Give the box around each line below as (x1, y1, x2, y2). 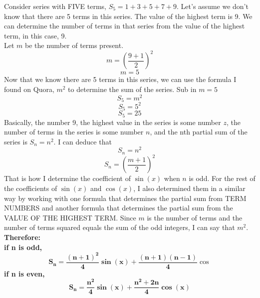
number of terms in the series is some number (4, 126, 144, 137)
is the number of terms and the (147, 212, 243, 222)
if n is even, (4, 268, 45, 278)
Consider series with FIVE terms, (4, 1, 106, 11)
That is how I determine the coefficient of (4, 173, 131, 183)
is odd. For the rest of (189, 173, 256, 183)
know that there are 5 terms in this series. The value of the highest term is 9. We (4, 10, 253, 21)
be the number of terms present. (25, 40, 124, 50)
